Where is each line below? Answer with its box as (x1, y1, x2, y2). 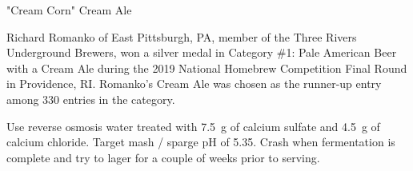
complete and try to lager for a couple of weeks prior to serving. (6, 149, 320, 165)
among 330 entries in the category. (6, 90, 175, 107)
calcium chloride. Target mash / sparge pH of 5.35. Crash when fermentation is (6, 133, 395, 150)
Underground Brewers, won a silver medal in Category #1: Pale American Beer (6, 44, 397, 61)
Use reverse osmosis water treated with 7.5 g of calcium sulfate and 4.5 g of (6, 117, 380, 134)
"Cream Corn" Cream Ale (6, 2, 132, 18)
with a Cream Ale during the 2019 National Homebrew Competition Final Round (6, 59, 407, 76)
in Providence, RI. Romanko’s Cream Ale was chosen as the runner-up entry (6, 75, 382, 92)
